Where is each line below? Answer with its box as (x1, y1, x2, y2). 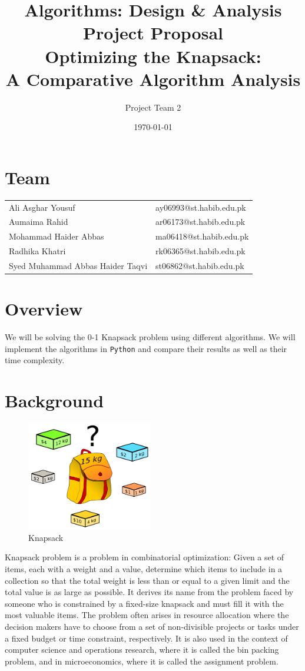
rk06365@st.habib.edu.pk (155, 245, 246, 257)
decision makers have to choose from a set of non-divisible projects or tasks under (5, 620, 299, 632)
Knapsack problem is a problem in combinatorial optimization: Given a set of (5, 551, 284, 563)
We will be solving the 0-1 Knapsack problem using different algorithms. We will (5, 331, 296, 343)
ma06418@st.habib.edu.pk (155, 230, 249, 243)
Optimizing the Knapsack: (45, 44, 261, 68)
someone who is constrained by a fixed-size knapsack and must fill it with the (5, 597, 284, 609)
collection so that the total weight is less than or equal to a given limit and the (5, 574, 290, 586)
